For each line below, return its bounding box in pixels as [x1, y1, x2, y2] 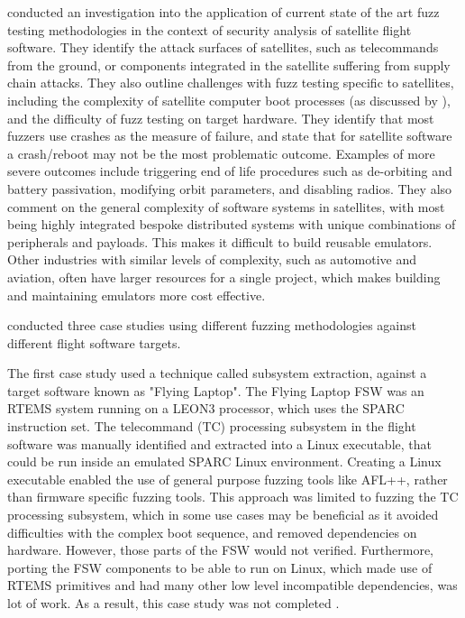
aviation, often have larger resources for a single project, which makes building [7, 267, 441, 286]
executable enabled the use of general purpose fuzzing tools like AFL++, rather [7, 469, 448, 488]
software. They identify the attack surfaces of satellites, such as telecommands [7, 38, 439, 57]
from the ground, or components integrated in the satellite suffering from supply [7, 55, 451, 74]
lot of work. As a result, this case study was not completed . [7, 594, 340, 612]
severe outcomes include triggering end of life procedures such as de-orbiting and [7, 161, 452, 180]
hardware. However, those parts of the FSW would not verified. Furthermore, [7, 540, 433, 559]
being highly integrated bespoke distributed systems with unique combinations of [7, 215, 456, 234]
